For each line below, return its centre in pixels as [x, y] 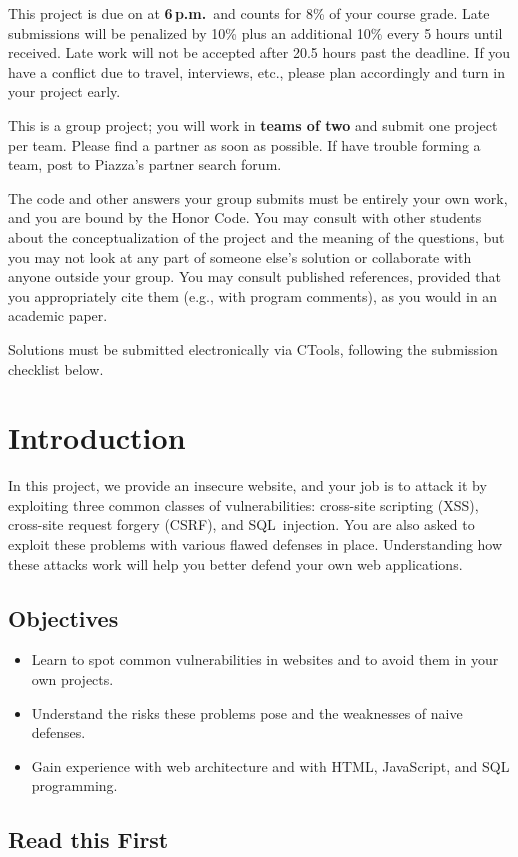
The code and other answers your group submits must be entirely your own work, [258, 197]
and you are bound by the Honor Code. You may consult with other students [245, 217]
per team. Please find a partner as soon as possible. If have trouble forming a [244, 144]
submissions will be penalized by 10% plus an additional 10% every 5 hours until [255, 32]
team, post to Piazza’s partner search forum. [145, 164]
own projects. [72, 678]
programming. [74, 785]
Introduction [97, 437]
